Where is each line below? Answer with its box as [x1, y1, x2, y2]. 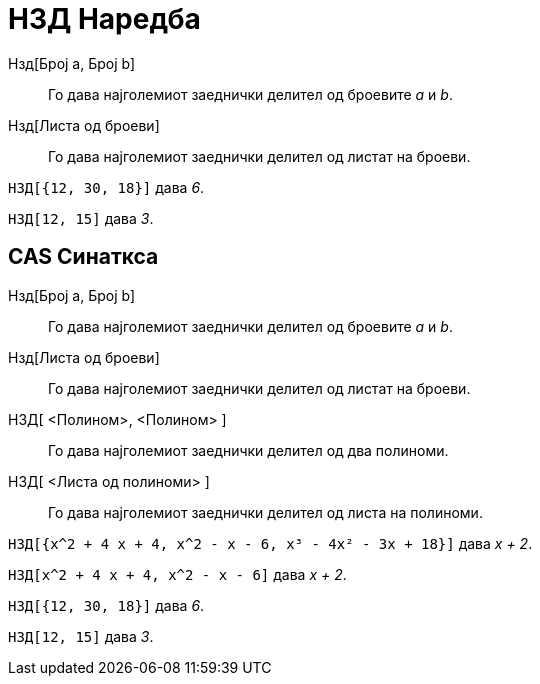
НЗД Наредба [8, 2, 201, 36]
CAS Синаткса [8, 244, 159, 270]
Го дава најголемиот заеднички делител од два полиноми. [48, 441, 449, 459]
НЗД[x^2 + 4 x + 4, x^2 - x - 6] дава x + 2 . [8, 565, 347, 583]
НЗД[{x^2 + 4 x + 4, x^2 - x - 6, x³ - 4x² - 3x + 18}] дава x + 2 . [8, 534, 533, 552]
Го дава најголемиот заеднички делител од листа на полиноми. [48, 503, 483, 521]
